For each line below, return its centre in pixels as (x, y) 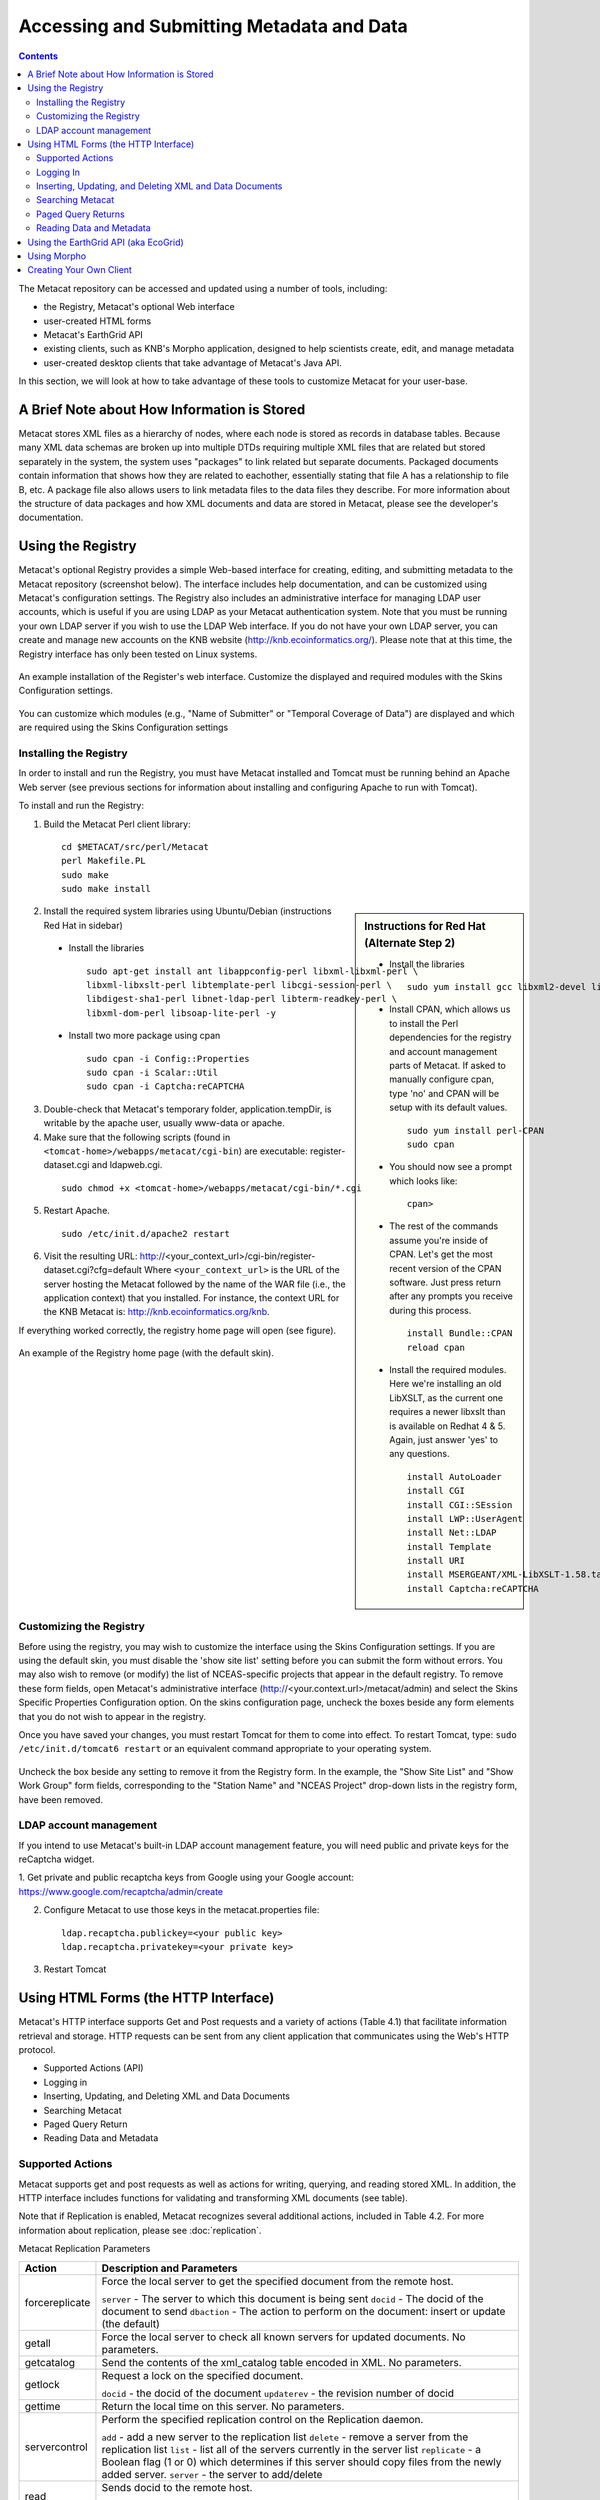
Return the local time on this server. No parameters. (223, 2406)
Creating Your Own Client (79, 270)
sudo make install (106, 889)
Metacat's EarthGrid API (93, 334)
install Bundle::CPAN (459, 1333)
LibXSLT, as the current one (446, 1397)
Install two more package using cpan (144, 1036)
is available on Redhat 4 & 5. (447, 1426)
